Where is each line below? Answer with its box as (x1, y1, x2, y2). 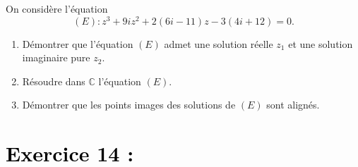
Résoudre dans (22, 73, 85, 88)
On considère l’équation (6, 1, 108, 16)
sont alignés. (266, 97, 320, 112)
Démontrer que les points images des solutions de (22, 97, 236, 112)
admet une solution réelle (164, 36, 273, 51)
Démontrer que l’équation (22, 36, 133, 51)
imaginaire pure (22, 50, 90, 65)
